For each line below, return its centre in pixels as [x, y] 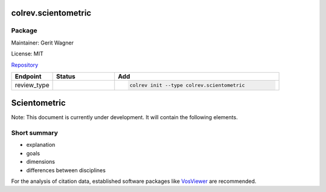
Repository [25, 65]
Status [66, 76]
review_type [32, 85]
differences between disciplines [66, 170]
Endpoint [28, 76]
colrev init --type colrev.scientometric [187, 85]
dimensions [41, 162]
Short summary [35, 133]
